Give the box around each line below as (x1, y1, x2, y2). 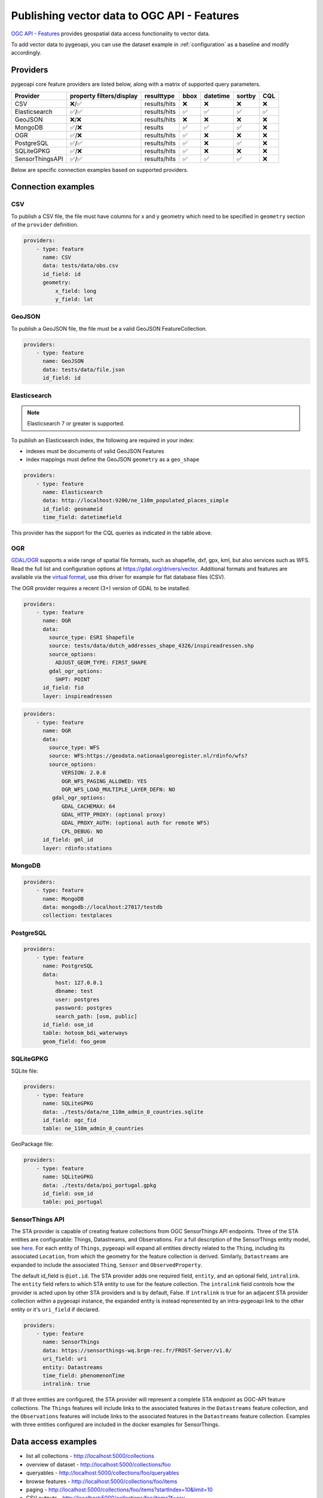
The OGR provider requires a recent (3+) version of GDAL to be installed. (11, 584, 191, 591)
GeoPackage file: (11, 1140, 54, 1147)
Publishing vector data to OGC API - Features (11, 9, 239, 22)
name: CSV (42, 253, 72, 261)
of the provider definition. (11, 221, 79, 228)
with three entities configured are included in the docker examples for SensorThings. (11, 1421, 220, 1428)
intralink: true (42, 1381, 90, 1387)
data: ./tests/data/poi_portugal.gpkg (42, 1182, 157, 1189)
